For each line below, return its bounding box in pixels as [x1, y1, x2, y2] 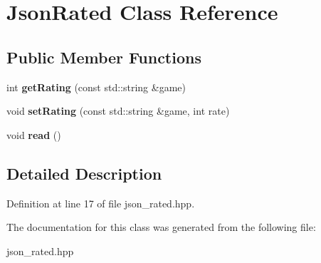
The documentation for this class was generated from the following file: [6, 220, 316, 234]
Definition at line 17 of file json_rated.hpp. [6, 195, 195, 210]
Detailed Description [6, 162, 162, 184]
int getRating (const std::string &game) [6, 79, 186, 94]
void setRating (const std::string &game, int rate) [6, 103, 230, 118]
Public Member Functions [6, 46, 201, 68]
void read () [6, 127, 61, 142]
